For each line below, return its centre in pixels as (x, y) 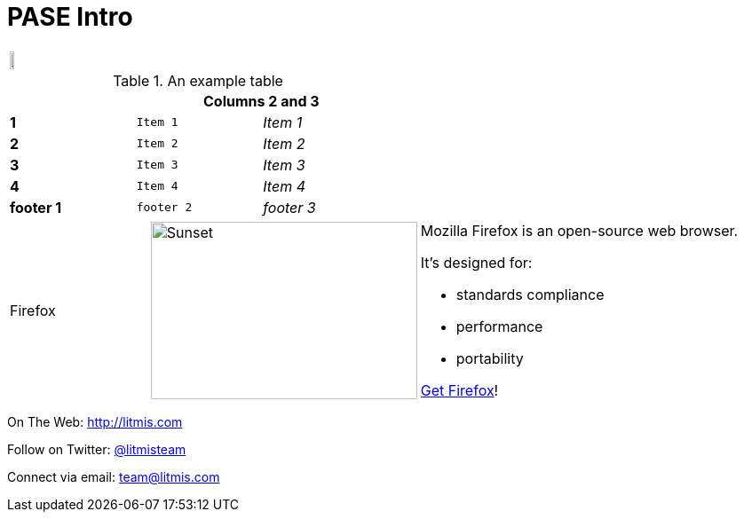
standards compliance (530, 294)
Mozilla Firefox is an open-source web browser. (579, 230)
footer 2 (164, 208)
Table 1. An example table (198, 80)
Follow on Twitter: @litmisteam (97, 449)
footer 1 (36, 207)
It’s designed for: (476, 262)
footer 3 (289, 207)
